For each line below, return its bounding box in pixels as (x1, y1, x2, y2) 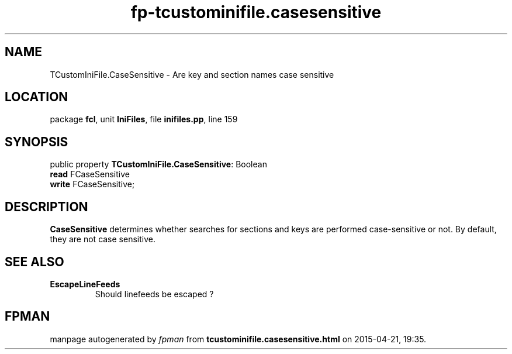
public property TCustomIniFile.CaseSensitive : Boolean (50, 159, 267, 170)
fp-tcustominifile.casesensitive (130, 2, 382, 22)
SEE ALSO (5, 254, 64, 269)
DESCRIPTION (5, 199, 88, 214)
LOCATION (5, 90, 68, 105)
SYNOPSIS (5, 134, 68, 149)
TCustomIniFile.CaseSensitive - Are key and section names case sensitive (50, 69, 334, 80)
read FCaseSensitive (50, 169, 130, 180)
